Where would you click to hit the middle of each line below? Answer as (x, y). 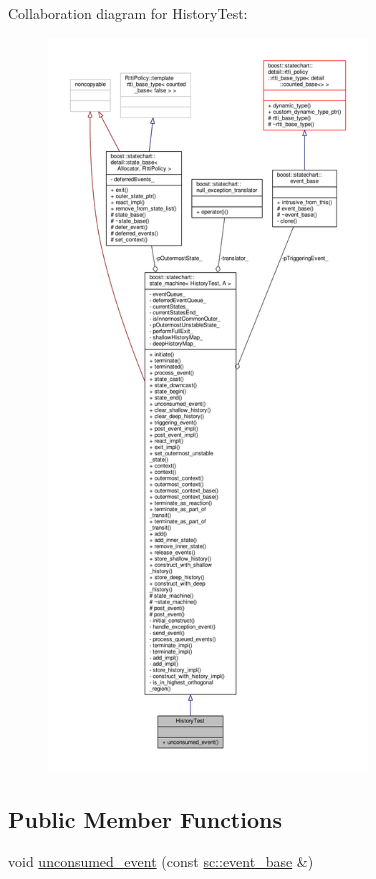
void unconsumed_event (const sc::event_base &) (161, 860)
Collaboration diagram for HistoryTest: (128, 13)
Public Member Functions (145, 818)
